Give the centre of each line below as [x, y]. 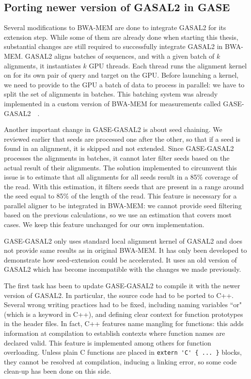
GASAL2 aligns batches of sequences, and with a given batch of [120, 56]
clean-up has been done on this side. [58, 371]
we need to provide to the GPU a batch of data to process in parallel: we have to [124, 84]
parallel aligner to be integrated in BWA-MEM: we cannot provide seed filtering [123, 205]
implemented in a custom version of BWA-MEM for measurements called [112, 103]
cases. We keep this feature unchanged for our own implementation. [104, 224]
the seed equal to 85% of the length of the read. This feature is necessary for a [120, 196]
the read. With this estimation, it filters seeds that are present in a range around [124, 186]
